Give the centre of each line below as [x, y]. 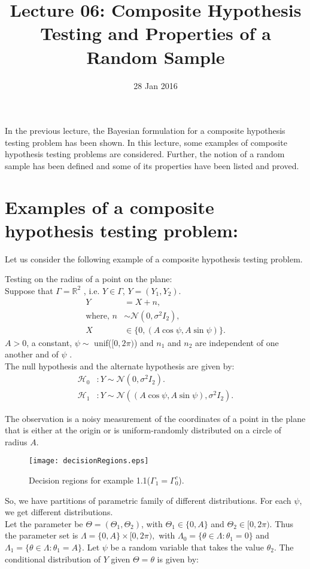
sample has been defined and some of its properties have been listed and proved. [152, 165]
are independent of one [237, 342]
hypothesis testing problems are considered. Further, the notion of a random [145, 154]
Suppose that [29, 290]
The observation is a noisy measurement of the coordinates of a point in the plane [155, 418]
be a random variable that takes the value [187, 547]
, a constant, [49, 342]
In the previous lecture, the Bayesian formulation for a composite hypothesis [145, 131]
